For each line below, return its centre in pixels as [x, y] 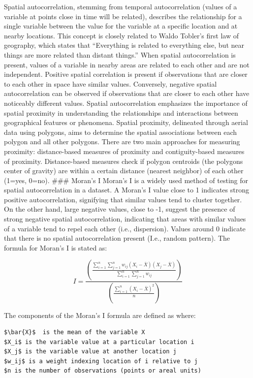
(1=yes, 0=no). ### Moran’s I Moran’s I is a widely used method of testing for [126, 180]
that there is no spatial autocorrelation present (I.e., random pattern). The [117, 238]
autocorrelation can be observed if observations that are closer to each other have [127, 93]
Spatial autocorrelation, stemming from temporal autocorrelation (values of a [121, 6]
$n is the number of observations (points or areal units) [103, 371]
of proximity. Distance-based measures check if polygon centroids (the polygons [124, 161]
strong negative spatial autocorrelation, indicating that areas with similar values [125, 219]
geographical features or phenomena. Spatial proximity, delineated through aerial [126, 122]
